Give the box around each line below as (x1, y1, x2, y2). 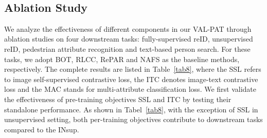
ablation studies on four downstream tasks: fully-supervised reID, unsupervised (4, 33, 253, 44)
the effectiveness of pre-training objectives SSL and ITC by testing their (4, 93, 232, 104)
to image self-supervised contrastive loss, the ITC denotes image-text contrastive (4, 73, 258, 84)
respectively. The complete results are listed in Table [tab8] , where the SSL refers (4, 64, 261, 74)
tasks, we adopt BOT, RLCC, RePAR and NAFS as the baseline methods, (4, 53, 240, 64)
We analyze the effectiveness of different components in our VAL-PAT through (4, 23, 252, 34)
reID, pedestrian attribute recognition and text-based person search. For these (4, 43, 251, 54)
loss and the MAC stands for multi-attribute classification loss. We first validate (4, 84, 257, 94)
